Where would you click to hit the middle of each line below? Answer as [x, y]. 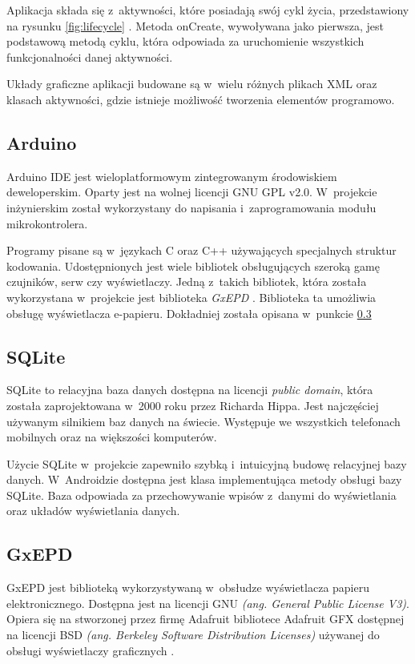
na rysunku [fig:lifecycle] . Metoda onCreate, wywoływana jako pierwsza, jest [195, 25]
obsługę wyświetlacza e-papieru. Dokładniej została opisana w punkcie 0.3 [189, 313]
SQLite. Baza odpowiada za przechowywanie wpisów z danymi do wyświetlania [201, 495]
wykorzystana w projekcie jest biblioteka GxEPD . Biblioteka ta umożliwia [191, 297]
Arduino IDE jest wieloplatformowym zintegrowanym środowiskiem [172, 176]
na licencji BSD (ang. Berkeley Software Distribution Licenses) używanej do [193, 635]
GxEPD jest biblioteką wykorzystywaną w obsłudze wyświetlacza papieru [188, 588]
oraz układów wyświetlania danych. [93, 511]
